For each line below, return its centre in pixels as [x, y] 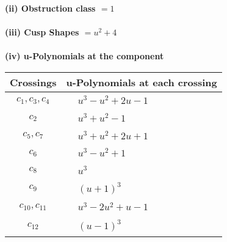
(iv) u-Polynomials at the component [85, 56]
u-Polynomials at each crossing [142, 82]
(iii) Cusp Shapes [42, 32]
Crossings [33, 82]
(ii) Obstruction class [50, 8]
